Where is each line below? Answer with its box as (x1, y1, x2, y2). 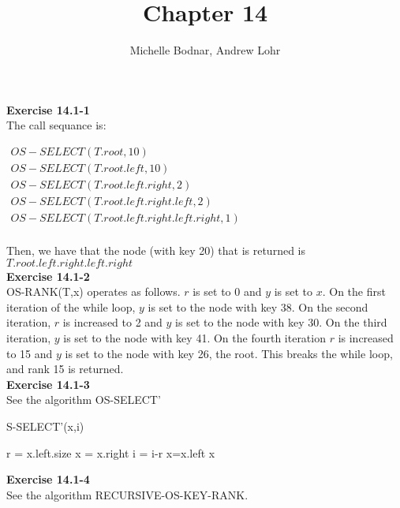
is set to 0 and (193, 283, 262, 300)
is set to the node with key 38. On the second (148, 298, 368, 315)
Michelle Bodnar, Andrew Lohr (129, 42, 281, 58)
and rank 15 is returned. (6, 360, 124, 377)
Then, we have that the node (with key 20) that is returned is (6, 242, 305, 259)
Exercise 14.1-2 (6, 267, 90, 284)
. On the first (322, 283, 386, 300)
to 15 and (6, 345, 53, 361)
